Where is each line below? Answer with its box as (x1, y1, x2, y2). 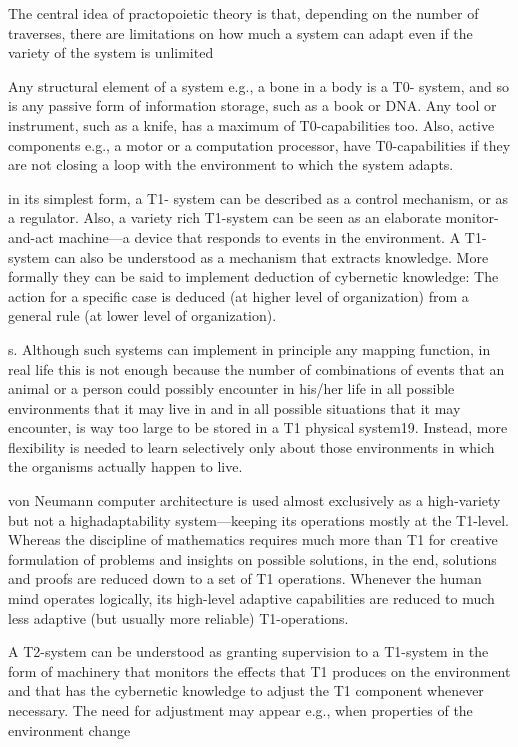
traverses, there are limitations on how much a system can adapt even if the (8, 22, 473, 43)
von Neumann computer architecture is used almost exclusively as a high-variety (8, 490, 501, 511)
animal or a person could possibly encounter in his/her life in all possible (8, 378, 455, 399)
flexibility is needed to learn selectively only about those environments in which (8, 436, 495, 457)
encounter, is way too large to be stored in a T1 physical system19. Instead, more (8, 417, 508, 438)
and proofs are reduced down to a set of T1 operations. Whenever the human (8, 568, 482, 589)
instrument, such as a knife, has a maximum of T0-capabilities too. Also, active (8, 114, 495, 135)
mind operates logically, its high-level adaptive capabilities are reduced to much (8, 588, 495, 609)
